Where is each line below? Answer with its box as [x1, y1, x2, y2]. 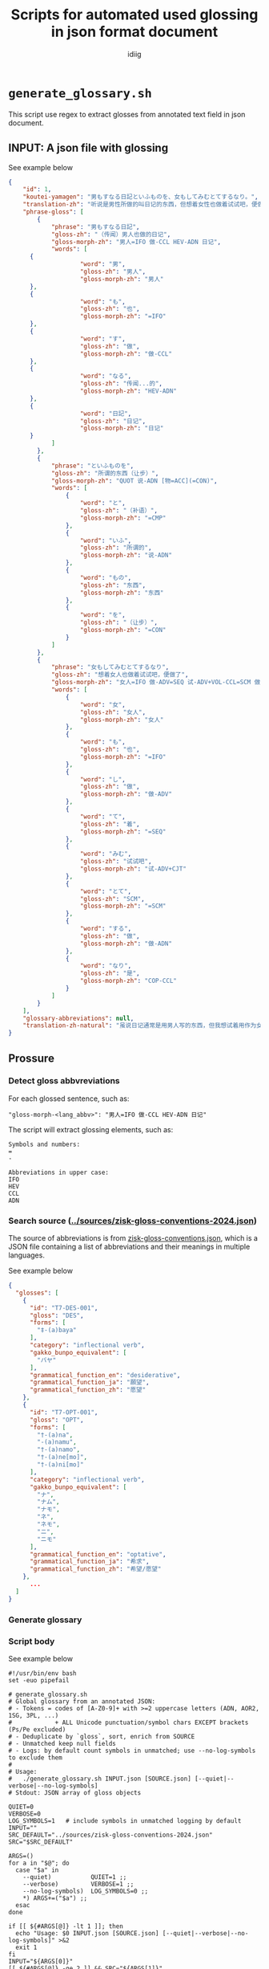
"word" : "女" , [79, 700, 126, 708]
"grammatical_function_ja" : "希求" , [29, 1558, 150, 1566]
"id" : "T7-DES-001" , [29, 1303, 98, 1312]
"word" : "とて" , [79, 887, 132, 895]
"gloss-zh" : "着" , [79, 820, 140, 828]
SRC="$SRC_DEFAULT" [8, 1837, 74, 1846]
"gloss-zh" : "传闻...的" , [79, 380, 163, 388]
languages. [8, 1250, 46, 1260]
